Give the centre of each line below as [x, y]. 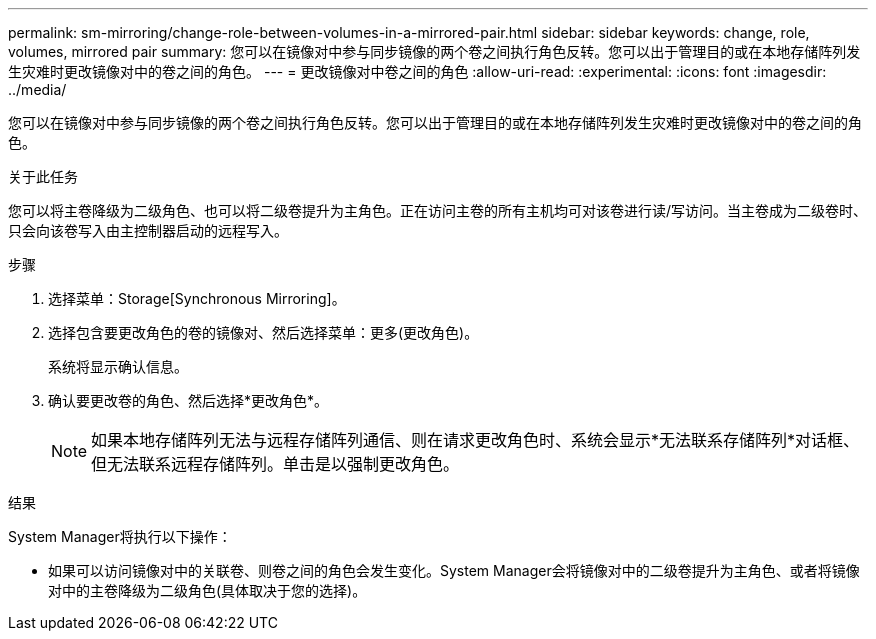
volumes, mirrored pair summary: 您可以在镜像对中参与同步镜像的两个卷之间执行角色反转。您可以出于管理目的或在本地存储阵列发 [434, 51]
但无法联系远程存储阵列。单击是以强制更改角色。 [275, 464]
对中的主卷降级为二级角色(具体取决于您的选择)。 [207, 590]
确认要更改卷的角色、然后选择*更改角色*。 [188, 400]
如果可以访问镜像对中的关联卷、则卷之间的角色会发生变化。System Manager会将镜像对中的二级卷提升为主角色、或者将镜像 [454, 570]
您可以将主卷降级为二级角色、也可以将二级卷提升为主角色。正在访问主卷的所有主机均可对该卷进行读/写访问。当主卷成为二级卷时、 [438, 210]
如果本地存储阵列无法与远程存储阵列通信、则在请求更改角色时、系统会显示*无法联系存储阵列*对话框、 [475, 440]
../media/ [37, 89]
